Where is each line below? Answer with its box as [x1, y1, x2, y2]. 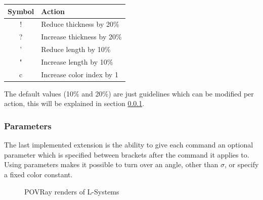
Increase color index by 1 [41, 69, 118, 79]
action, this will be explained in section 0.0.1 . [4, 98, 145, 109]
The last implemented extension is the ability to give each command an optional [4, 139, 253, 150]
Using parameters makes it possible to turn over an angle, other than [4, 159, 218, 170]
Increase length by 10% [41, 56, 113, 67]
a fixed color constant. [4, 169, 73, 179]
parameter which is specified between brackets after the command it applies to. [4, 149, 249, 160]
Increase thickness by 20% [41, 31, 122, 42]
